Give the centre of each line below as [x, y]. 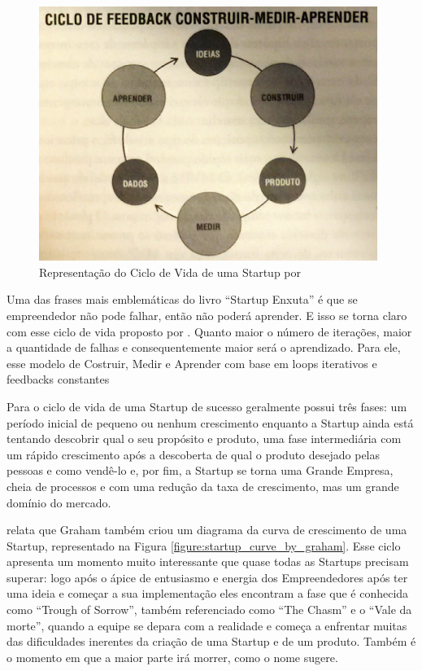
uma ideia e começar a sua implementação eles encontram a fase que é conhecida [208, 593]
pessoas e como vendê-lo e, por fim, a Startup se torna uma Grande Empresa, [200, 470]
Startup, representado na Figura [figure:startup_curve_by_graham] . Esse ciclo [204, 545]
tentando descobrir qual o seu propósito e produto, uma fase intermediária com [204, 439]
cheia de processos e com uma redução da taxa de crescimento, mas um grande [203, 486]
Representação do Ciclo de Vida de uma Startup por [170, 272]
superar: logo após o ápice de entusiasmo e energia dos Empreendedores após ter [207, 577]
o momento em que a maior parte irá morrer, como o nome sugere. [172, 657]
